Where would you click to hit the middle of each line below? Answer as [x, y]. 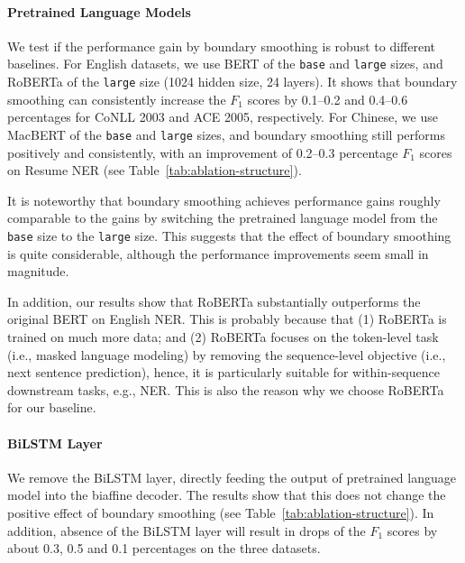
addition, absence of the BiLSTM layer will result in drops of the [187, 530]
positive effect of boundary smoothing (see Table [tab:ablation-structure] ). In [221, 512]
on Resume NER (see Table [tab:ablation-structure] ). [155, 170]
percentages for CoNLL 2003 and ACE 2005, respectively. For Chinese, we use [223, 117]
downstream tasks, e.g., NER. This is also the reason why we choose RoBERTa [226, 389]
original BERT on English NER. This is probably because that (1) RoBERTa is [227, 319]
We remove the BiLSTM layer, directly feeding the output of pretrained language [232, 477]
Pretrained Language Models [99, 11]
